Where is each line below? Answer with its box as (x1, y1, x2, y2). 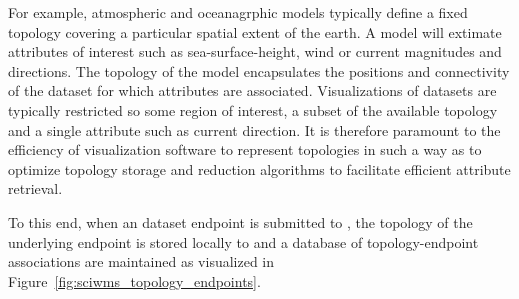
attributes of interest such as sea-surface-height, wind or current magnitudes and (8, 41, 502, 62)
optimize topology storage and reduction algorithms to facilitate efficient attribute (8, 158, 511, 179)
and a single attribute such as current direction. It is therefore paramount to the (8, 119, 501, 140)
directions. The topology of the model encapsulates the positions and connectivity (8, 60, 510, 81)
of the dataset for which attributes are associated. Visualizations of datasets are (8, 80, 497, 101)
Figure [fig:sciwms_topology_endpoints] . (8, 270, 261, 291)
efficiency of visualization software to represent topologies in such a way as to (8, 139, 482, 160)
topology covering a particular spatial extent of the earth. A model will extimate (8, 21, 502, 42)
